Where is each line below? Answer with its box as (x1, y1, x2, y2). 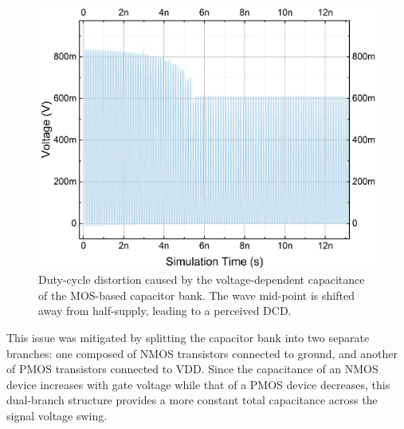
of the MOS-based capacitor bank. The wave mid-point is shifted (38, 286, 355, 303)
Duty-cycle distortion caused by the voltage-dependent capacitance (38, 271, 365, 288)
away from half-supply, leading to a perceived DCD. (38, 302, 292, 319)
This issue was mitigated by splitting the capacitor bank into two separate (6, 329, 370, 346)
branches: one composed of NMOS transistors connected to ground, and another (6, 344, 398, 361)
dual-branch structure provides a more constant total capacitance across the (6, 392, 378, 408)
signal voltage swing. (6, 407, 108, 424)
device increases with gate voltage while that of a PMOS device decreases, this (6, 376, 390, 392)
